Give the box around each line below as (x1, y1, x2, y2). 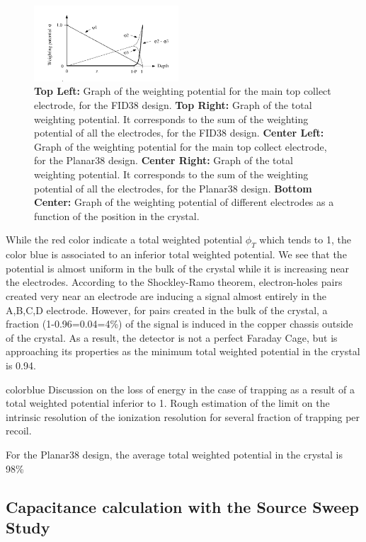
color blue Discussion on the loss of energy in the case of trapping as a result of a (6, 381, 355, 396)
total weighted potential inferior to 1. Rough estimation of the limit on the (6, 396, 330, 410)
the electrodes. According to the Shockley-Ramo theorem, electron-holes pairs (6, 275, 343, 289)
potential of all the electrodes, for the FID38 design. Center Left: (34, 125, 324, 140)
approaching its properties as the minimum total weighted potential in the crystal (6, 344, 360, 359)
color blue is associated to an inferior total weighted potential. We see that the (6, 247, 347, 262)
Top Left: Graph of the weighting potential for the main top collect (34, 83, 331, 98)
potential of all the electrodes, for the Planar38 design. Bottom (34, 180, 312, 195)
